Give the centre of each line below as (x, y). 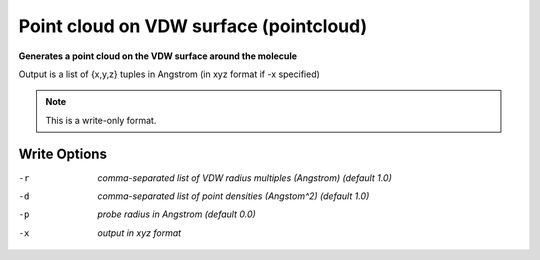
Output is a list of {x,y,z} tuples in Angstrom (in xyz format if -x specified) (169, 74)
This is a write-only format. (101, 120)
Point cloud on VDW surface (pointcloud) (193, 26)
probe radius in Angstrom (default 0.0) (177, 214)
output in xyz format (139, 232)
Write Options (62, 153)
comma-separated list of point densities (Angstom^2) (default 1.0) (233, 196)
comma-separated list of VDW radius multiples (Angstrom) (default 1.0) (244, 177)
